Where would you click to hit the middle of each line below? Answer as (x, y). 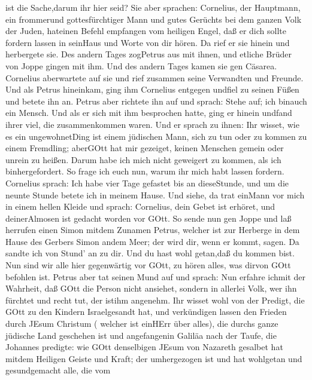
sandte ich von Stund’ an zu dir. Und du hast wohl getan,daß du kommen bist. (150, 253)
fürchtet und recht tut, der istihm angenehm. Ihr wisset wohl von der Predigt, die (155, 300)
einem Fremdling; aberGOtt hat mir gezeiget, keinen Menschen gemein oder (145, 148)
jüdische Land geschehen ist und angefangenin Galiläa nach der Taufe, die (141, 335)
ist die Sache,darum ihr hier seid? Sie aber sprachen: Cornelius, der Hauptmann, (153, 7)
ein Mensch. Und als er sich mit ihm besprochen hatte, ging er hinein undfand (149, 113)
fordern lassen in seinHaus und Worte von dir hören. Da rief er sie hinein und (148, 42)
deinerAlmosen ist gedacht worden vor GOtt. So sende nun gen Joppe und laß (149, 218)
